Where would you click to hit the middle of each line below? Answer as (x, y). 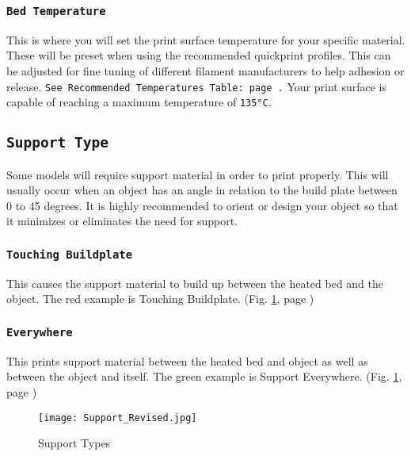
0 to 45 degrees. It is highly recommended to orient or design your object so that (202, 205)
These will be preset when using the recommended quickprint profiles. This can (199, 55)
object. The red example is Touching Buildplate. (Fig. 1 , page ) (160, 299)
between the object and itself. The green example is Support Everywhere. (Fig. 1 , (204, 376)
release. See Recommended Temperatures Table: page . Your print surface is (196, 86)
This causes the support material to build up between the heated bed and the (195, 283)
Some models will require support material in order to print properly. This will (198, 174)
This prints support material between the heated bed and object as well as (187, 360)
